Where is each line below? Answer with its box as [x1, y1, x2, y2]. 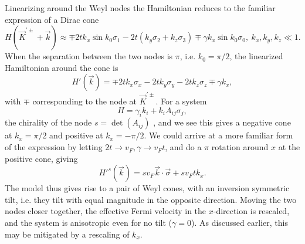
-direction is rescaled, [213, 205, 290, 217]
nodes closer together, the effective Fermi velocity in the [5, 205, 206, 217]
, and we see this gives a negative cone [153, 116, 291, 128]
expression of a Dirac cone [5, 13, 99, 25]
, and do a [165, 141, 202, 153]
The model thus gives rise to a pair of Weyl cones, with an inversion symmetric [5, 182, 290, 194]
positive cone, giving [5, 152, 78, 164]
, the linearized [229, 50, 283, 62]
